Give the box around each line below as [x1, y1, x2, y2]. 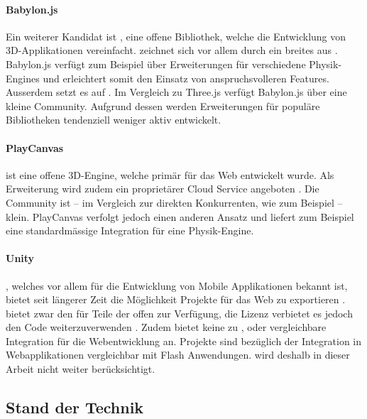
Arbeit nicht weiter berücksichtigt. [6, 361, 155, 376]
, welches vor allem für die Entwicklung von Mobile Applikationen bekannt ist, [6, 278, 348, 293]
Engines [6, 70, 40, 85]
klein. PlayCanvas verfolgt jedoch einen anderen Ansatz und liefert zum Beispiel [6, 209, 354, 224]
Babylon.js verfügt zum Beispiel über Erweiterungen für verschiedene [6, 56, 306, 71]
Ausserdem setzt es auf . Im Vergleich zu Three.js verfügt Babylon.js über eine [6, 85, 347, 99]
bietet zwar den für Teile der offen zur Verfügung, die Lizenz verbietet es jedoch [6, 305, 353, 320]
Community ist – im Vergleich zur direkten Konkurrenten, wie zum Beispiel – [6, 195, 343, 209]
